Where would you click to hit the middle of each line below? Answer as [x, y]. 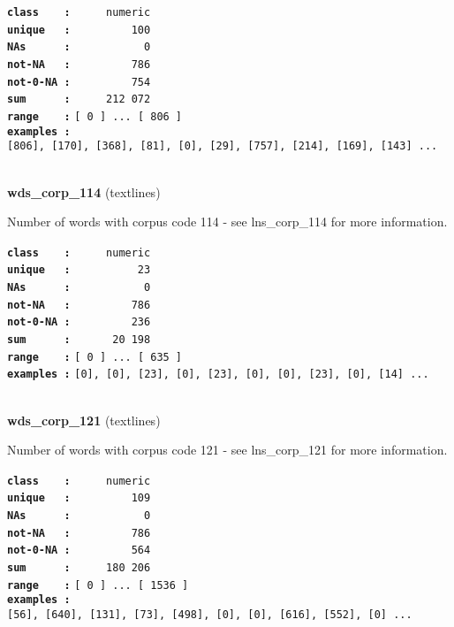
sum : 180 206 [79, 568]
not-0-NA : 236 [79, 322]
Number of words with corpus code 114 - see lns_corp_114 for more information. [227, 222]
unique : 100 [79, 30]
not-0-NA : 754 [79, 82]
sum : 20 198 [79, 339]
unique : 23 [79, 270]
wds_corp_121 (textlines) [84, 420]
